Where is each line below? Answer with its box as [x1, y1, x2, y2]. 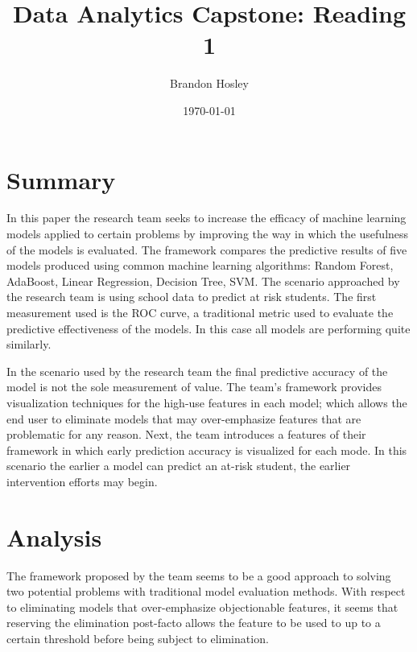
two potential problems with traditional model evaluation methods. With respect [6, 583, 406, 600]
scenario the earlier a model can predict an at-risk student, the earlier [6, 457, 351, 474]
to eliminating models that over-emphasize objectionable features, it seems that [6, 598, 398, 615]
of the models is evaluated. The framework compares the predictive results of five [6, 241, 407, 258]
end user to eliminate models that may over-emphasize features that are [6, 410, 361, 427]
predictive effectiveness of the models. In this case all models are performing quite [6, 320, 411, 336]
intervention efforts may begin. [6, 472, 158, 489]
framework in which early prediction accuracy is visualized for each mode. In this [6, 441, 407, 458]
